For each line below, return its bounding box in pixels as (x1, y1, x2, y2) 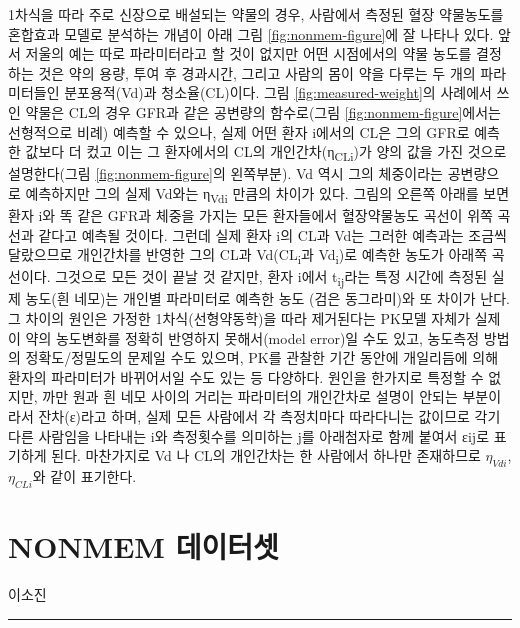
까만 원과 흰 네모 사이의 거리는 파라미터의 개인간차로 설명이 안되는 (42, 386, 458, 407)
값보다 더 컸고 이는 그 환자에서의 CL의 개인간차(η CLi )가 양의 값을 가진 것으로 (25, 141, 507, 164)
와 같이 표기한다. (32, 465, 137, 486)
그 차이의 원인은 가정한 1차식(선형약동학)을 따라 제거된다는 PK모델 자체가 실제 (8, 308, 501, 329)
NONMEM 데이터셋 (8, 525, 279, 566)
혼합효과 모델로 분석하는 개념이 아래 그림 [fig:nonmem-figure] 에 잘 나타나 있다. (8, 23, 494, 44)
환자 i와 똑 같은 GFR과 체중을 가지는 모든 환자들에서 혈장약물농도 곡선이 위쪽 (8, 205, 493, 225)
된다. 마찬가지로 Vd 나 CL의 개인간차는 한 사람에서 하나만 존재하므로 (51, 445, 481, 466)
